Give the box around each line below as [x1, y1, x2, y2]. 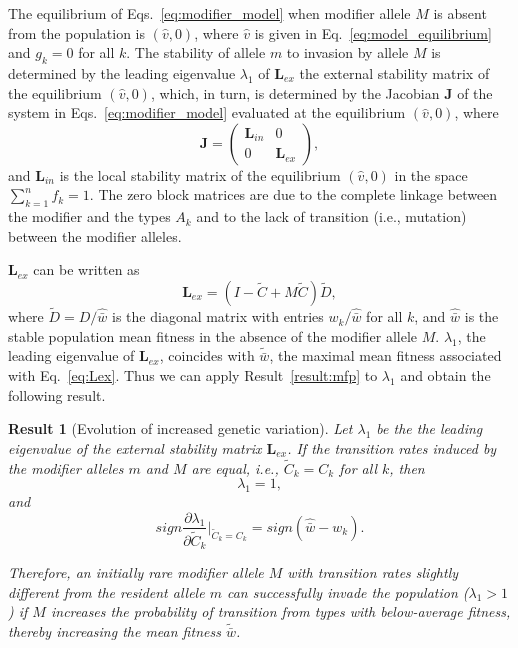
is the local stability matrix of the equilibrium [59, 164, 341, 185]
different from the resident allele [8, 581, 205, 602]
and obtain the [400, 364, 491, 385]
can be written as [33, 259, 140, 280]
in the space [394, 164, 468, 185]
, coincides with [159, 345, 255, 366]
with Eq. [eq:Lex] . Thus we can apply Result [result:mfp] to [8, 364, 378, 385]
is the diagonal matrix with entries [112, 306, 324, 327]
